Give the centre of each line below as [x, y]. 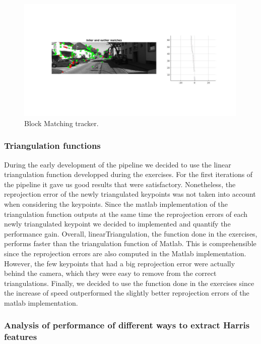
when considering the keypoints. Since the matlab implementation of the [116, 204]
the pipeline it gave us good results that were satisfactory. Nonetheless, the [120, 184]
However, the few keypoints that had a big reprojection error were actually [120, 263]
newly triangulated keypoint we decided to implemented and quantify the [117, 224]
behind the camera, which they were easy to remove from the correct [110, 273]
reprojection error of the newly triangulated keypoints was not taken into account [130, 194]
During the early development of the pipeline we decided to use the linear [118, 164]
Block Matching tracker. [61, 123]
